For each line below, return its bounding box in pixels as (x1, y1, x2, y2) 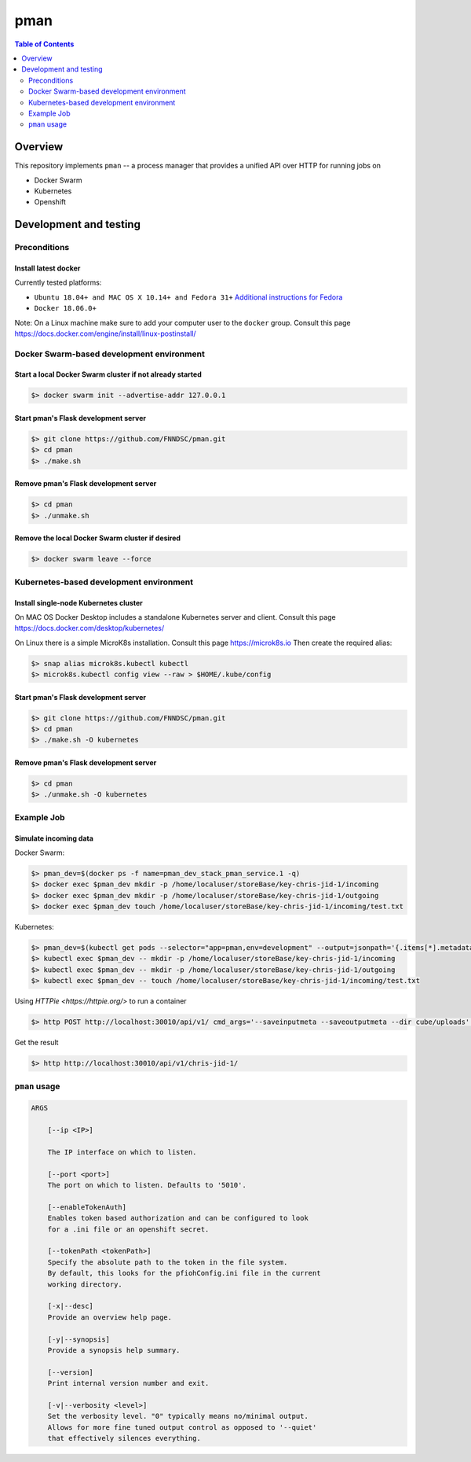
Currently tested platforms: (14, 278, 102, 287)
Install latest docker (14, 263, 81, 273)
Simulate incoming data (14, 834, 94, 843)
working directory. (47, 1280, 123, 1289)
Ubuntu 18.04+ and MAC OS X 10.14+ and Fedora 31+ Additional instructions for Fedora (34, 292, 343, 302)
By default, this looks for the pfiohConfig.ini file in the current (47, 1269, 321, 1278)
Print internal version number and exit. (47, 1379, 210, 1388)
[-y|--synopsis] (47, 1335, 110, 1344)
